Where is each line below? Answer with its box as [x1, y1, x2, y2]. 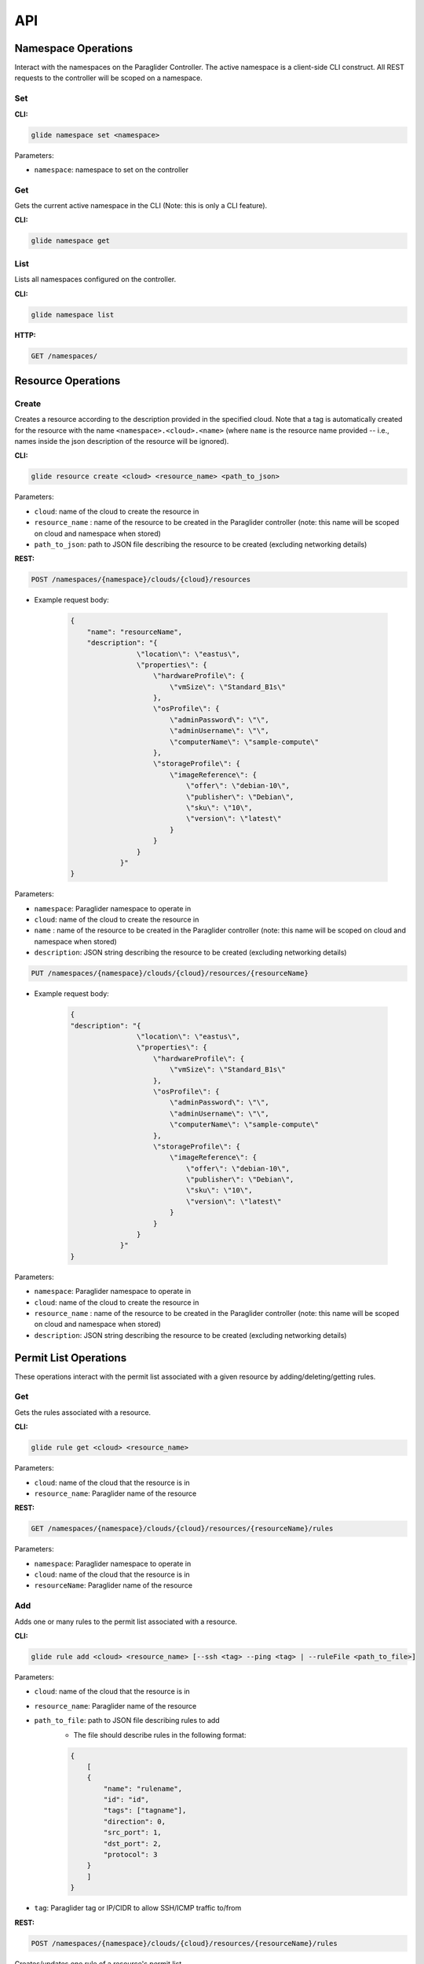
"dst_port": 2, [103, 1839, 163, 1848]
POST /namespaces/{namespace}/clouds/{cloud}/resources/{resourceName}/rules [31, 1939, 338, 1948]
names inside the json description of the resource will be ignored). [14, 437, 229, 446]
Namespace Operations [14, 42, 133, 55]
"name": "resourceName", [86, 627, 183, 636]
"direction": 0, [103, 1817, 166, 1826]
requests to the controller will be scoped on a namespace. [14, 73, 203, 82]
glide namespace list [31, 310, 115, 319]
